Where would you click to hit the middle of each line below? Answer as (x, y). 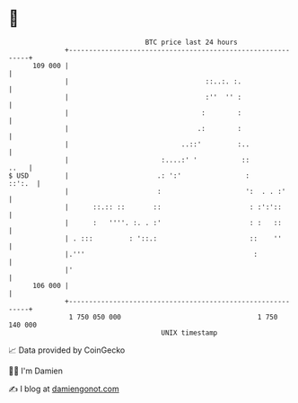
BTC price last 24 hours (192, 42)
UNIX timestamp (189, 333)
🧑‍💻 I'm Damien (36, 371)
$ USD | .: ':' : (129, 175)
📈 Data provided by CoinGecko (67, 350)
